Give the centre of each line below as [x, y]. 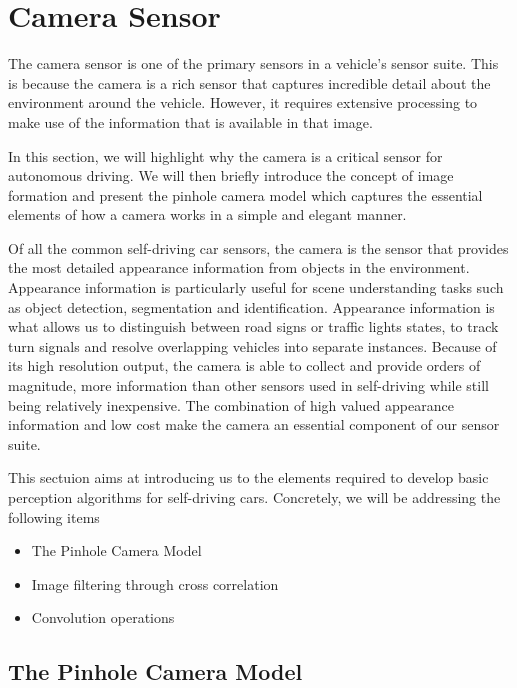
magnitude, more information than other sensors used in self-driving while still [248, 385]
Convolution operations [103, 617]
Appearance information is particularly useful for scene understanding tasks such [256, 287]
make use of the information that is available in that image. [190, 121]
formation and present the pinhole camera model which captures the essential [245, 194]
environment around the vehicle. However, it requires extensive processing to [243, 102]
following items [54, 516]
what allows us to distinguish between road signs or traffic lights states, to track [253, 326]
